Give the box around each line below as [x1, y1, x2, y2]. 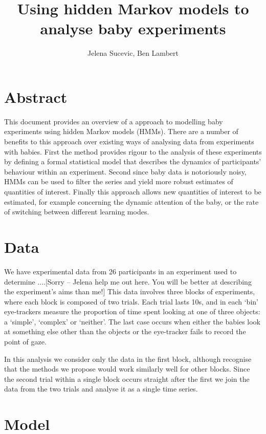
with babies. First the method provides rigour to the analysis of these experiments [4, 146, 262, 157]
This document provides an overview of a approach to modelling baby [4, 116, 223, 126]
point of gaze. [4, 336, 47, 347]
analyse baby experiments [40, 18, 226, 39]
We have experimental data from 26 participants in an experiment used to [4, 266, 237, 276]
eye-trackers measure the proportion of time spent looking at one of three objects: [4, 306, 260, 317]
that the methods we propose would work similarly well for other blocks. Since [4, 363, 250, 374]
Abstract [4, 86, 68, 107]
